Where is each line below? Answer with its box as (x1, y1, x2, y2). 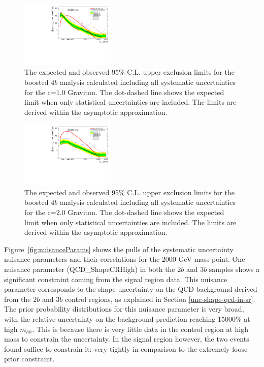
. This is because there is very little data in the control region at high (32, 323, 249, 334)
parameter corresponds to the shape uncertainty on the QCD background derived (4, 284, 257, 294)
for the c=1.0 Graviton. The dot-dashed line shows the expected (24, 86, 224, 97)
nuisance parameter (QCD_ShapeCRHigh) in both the (4, 264, 175, 274)
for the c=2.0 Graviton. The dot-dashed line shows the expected (24, 207, 224, 218)
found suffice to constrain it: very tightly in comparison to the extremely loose (4, 343, 248, 354)
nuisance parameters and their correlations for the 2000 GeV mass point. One (4, 254, 245, 264)
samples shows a (209, 264, 260, 274)
